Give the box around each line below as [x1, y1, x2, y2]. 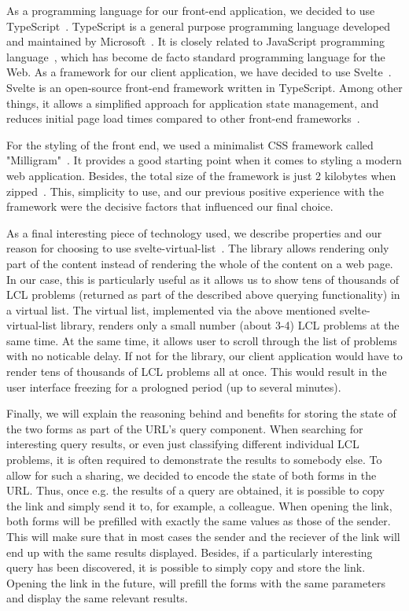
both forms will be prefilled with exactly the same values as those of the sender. [6, 513, 391, 529]
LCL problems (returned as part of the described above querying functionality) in [6, 286, 400, 303]
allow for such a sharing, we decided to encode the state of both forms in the [6, 466, 377, 483]
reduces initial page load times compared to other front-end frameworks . [6, 110, 360, 127]
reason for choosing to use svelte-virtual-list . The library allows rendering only [6, 240, 389, 256]
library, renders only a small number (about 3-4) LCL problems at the [60, 317, 400, 333]
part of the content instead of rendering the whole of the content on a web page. [6, 255, 393, 271]
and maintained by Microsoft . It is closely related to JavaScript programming [6, 33, 385, 50]
